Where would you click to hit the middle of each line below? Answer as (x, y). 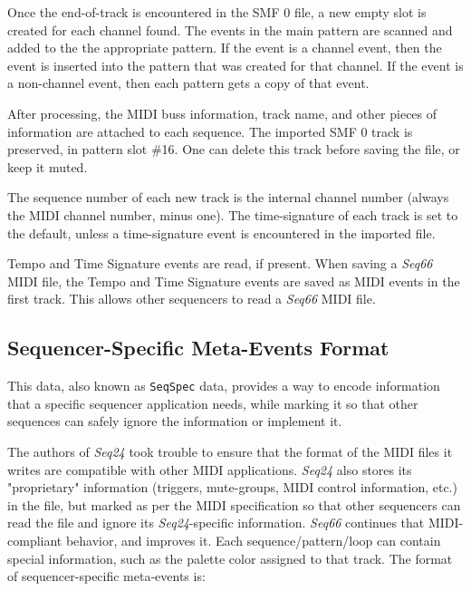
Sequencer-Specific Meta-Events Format (198, 348)
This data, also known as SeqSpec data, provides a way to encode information (224, 386)
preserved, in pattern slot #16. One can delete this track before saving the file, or (234, 149)
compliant (35, 540)
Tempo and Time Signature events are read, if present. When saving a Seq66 (220, 263)
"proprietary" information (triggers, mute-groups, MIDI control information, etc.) (232, 487)
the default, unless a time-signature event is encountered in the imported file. (221, 233)
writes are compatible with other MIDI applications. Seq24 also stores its (210, 469)
